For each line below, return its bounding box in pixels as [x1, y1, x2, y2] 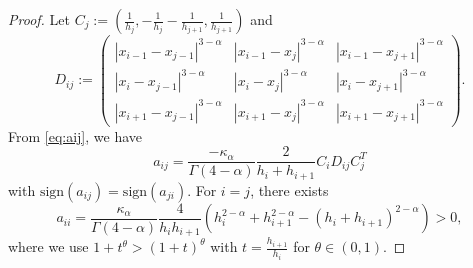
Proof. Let [8, 9, 70, 29]
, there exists [250, 179, 329, 200]
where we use [8, 236, 89, 257]
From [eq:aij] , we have [8, 125, 143, 146]
